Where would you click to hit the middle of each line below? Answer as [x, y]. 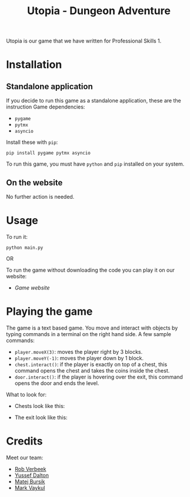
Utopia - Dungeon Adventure [99, 11]
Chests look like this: [40, 406]
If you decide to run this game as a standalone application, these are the [94, 101]
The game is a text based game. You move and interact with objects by [92, 328]
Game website [32, 288]
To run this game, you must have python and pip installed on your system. [95, 164]
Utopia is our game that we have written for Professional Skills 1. [84, 41]
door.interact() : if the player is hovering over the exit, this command [99, 377]
